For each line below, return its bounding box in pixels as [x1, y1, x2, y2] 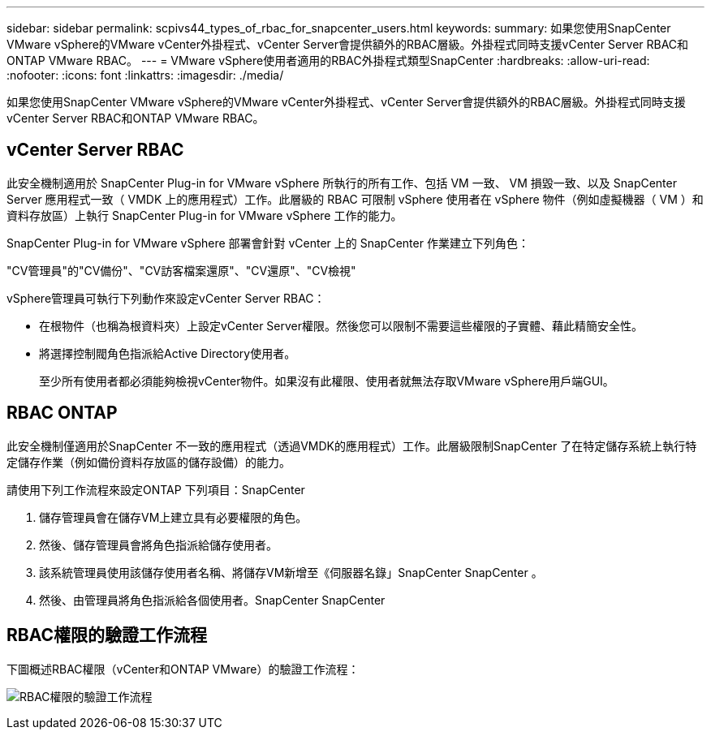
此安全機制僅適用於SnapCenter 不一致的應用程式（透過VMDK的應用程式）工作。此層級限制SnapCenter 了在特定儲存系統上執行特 [6, 438, 697, 453]
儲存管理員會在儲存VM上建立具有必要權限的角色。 [39, 510, 308, 524]
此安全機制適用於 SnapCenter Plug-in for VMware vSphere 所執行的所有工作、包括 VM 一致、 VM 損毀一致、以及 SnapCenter [6, 175, 677, 190]
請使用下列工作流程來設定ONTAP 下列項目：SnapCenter [6, 482, 305, 497]
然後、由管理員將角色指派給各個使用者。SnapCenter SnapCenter [39, 592, 386, 607]
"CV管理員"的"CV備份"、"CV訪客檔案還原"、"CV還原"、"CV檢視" [6, 263, 356, 278]
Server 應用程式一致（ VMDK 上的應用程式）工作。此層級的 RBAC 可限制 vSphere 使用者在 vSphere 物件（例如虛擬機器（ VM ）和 [6, 192, 704, 206]
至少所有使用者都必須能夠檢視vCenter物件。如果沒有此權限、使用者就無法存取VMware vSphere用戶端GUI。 [39, 373, 614, 388]
